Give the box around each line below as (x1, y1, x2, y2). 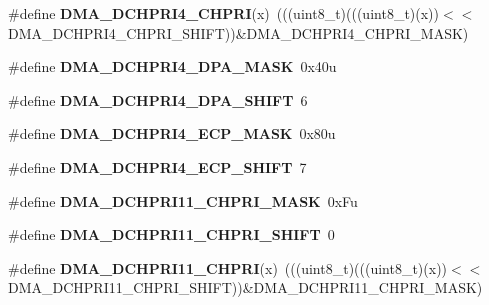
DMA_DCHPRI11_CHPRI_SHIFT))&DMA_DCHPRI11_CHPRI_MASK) (8, 277, 483, 298)
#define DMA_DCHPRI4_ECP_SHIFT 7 (8, 156, 307, 177)
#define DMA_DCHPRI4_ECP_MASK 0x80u (8, 123, 336, 144)
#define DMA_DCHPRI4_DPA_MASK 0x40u (8, 56, 337, 77)
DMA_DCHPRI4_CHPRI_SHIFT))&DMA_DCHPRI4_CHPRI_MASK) (8, 22, 469, 43)
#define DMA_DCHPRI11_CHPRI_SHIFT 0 (8, 224, 335, 245)
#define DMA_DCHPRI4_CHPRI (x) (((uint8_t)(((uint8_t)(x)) (8, 3, 440, 23)
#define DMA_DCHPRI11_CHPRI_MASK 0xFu (8, 190, 358, 211)
